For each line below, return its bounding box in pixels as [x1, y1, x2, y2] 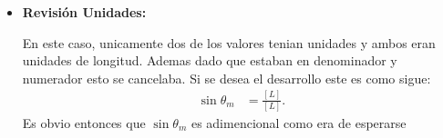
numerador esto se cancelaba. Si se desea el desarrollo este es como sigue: [22, 68, 431, 87]
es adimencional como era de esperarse [191, 113, 407, 133]
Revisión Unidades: [22, 3, 147, 21]
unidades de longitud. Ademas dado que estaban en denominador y [22, 51, 397, 70]
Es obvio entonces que [22, 113, 146, 133]
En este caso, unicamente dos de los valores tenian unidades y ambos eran [22, 33, 436, 52]
